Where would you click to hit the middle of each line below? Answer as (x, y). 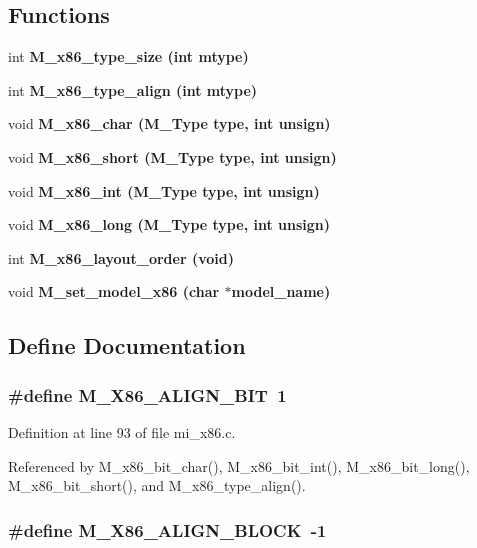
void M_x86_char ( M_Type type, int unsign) (169, 123)
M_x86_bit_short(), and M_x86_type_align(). (157, 485)
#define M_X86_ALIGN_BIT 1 (147, 394)
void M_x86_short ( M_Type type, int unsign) (172, 156)
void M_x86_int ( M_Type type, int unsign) (164, 190)
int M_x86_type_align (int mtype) (133, 89)
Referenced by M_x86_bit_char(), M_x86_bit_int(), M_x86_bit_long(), (239, 465)
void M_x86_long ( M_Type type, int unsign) (169, 224)
